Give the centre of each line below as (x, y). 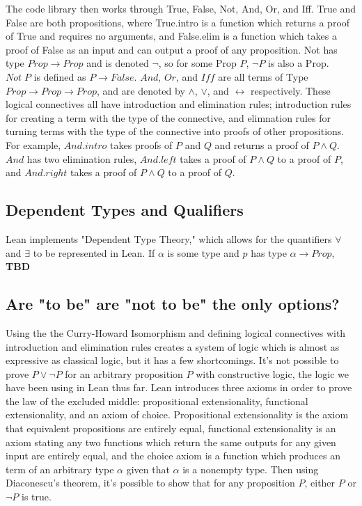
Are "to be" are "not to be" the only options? (173, 304)
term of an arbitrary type (60, 469)
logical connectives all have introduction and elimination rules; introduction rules (179, 104)
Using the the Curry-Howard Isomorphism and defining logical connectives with (176, 332)
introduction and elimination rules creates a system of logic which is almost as (173, 346)
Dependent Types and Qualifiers (125, 210)
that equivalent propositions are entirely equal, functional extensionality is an (171, 428)
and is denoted (118, 63)
